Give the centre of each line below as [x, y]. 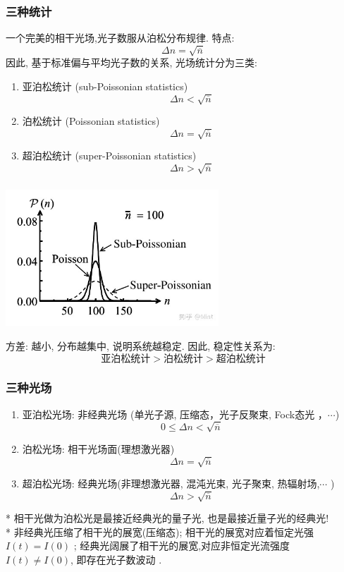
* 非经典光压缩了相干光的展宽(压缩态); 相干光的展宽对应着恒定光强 [160, 531]
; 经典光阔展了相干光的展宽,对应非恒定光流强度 [182, 546]
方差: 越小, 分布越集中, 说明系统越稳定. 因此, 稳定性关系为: [141, 345]
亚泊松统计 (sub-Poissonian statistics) [105, 86]
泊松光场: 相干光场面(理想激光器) [98, 448]
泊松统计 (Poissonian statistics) [91, 121]
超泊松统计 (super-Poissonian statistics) [109, 156]
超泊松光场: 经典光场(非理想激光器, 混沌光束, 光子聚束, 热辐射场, [171, 483]
